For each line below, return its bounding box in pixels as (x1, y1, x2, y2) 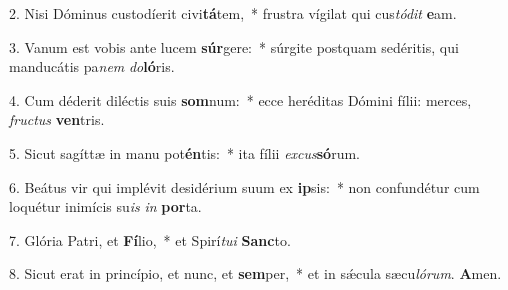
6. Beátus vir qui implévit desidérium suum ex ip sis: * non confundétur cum (9, 176, 480, 197)
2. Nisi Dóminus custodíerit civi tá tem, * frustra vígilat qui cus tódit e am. (9, 3, 457, 23)
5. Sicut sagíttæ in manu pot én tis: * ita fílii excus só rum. (9, 142, 360, 163)
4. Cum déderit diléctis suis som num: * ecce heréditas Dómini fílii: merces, (9, 89, 472, 110)
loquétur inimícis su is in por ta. (9, 196, 202, 217)
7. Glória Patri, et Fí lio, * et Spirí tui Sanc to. (9, 229, 291, 250)
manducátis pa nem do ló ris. (9, 56, 175, 77)
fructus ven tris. (9, 109, 105, 130)
